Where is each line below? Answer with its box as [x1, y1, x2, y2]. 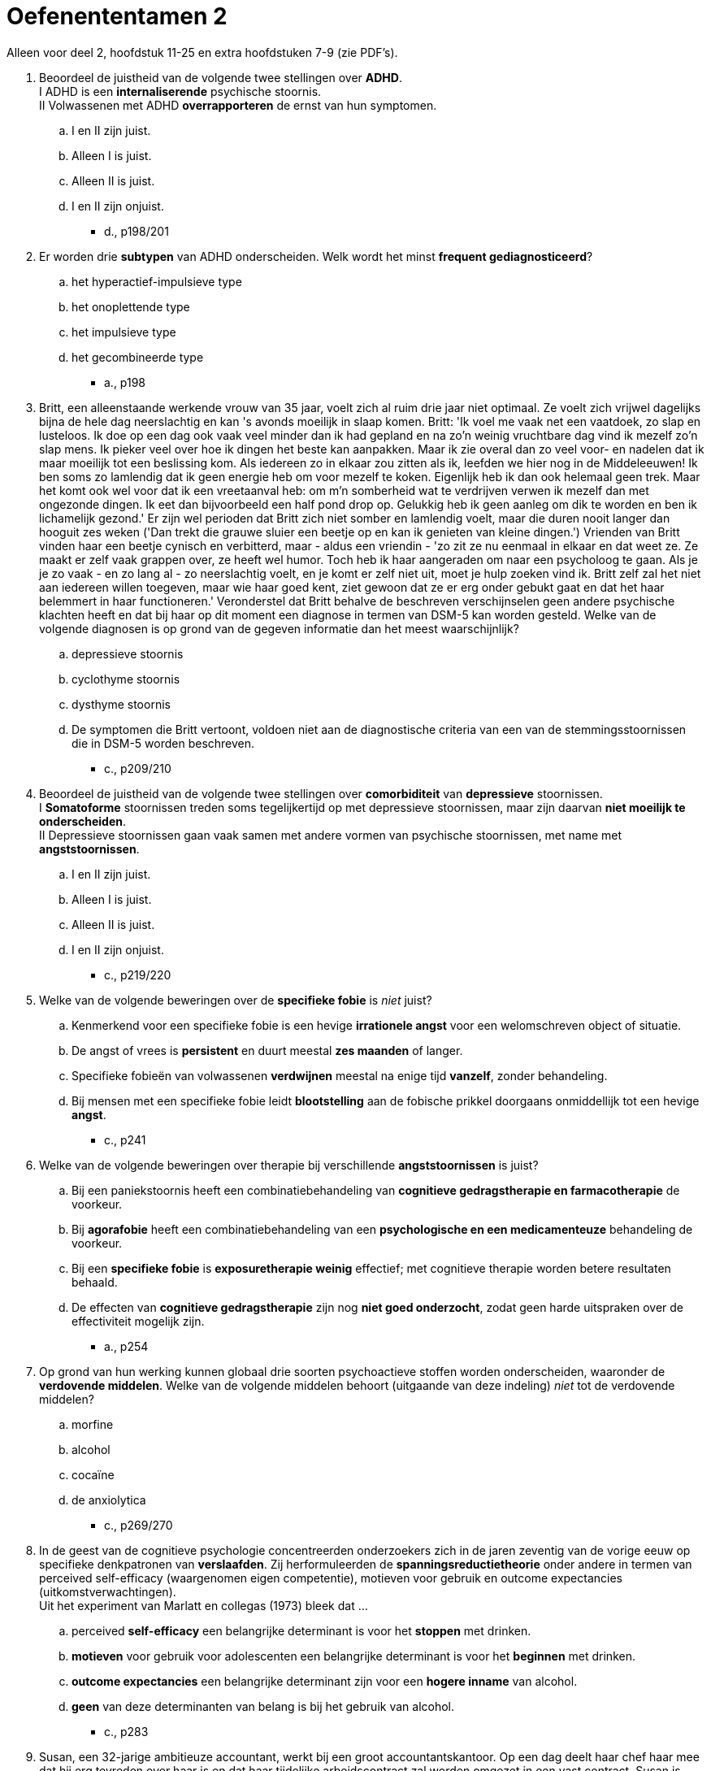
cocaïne [72, 1467, 115, 1482]
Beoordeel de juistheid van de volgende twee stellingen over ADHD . [39, 70, 402, 85]
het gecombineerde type [72, 349, 204, 364]
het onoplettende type [72, 299, 190, 314]
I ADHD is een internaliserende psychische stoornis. [39, 84, 322, 98]
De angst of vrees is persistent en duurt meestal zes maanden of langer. [72, 1043, 463, 1057]
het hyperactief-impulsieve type [72, 274, 242, 289]
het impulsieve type [72, 324, 176, 339]
